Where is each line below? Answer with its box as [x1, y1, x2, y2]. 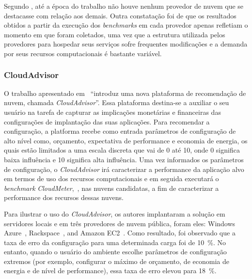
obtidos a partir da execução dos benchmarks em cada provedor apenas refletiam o [4, 20, 248, 30]
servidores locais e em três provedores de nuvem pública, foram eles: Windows [4, 218, 236, 228]
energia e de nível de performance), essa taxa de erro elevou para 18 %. [4, 265, 217, 276]
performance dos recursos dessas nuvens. [4, 192, 124, 202]
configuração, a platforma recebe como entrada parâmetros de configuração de [4, 126, 236, 136]
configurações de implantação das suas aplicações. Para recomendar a [4, 116, 210, 126]
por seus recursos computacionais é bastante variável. [4, 48, 162, 58]
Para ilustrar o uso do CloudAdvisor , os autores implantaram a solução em [4, 208, 225, 218]
